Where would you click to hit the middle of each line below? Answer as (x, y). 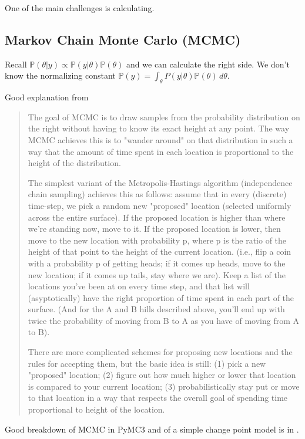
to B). (39, 332)
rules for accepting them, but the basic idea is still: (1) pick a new (147, 363)
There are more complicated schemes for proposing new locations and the (160, 352)
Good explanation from (47, 97)
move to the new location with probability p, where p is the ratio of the (157, 240)
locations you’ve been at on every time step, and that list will (139, 286)
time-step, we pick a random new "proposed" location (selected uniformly (160, 205)
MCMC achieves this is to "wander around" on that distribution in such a (160, 139)
